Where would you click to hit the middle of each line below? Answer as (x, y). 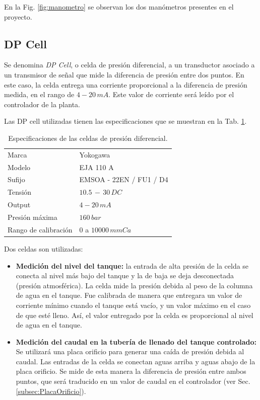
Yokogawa (95, 154)
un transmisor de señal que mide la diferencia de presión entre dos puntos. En (124, 74)
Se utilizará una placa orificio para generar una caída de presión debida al (130, 351)
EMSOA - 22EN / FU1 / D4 (124, 179)
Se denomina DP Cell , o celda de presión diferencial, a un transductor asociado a (129, 65)
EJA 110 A (96, 167)
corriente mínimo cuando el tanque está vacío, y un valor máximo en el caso (133, 305)
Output (19, 205)
